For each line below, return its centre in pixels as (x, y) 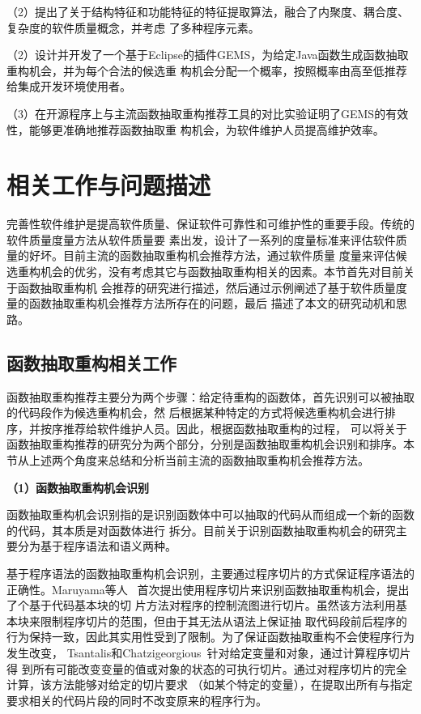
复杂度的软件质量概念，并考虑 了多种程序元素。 (133, 27)
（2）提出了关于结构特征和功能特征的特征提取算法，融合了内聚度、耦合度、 (208, 11)
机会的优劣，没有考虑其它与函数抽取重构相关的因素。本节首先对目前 (221, 272)
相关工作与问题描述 (109, 185)
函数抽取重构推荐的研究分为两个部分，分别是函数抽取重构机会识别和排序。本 (210, 444)
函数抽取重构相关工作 (91, 362)
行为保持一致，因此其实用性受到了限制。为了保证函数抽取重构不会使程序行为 (210, 637)
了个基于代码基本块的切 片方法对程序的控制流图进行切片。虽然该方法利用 (201, 605)
